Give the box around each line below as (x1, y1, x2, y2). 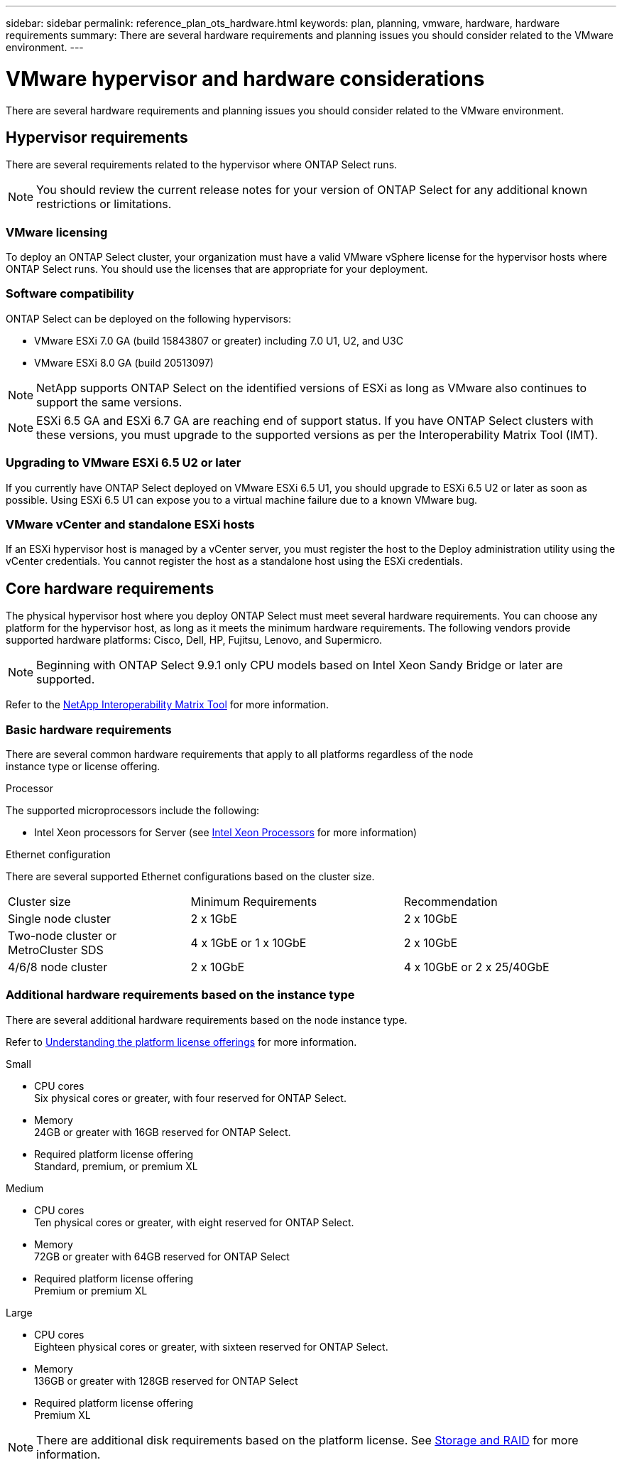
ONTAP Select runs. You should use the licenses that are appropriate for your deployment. (6, 263, 428, 276)
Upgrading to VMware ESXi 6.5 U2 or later (6, 455, 241, 470)
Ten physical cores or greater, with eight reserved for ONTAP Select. (34, 1216, 354, 1228)
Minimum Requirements (190, 894, 317, 909)
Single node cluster (8, 911, 111, 926)
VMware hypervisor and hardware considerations (6, 66, 485, 91)
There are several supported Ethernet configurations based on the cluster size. (6, 870, 375, 882)
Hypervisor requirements (6, 128, 188, 146)
